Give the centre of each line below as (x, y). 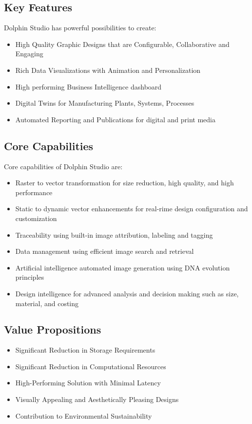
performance (34, 192)
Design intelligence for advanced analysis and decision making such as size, (127, 293)
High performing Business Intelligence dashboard (88, 86)
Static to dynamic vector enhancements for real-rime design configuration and (132, 209)
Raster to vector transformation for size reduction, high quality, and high (125, 183)
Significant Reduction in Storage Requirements (85, 350)
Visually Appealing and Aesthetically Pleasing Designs (97, 399)
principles (30, 277)
